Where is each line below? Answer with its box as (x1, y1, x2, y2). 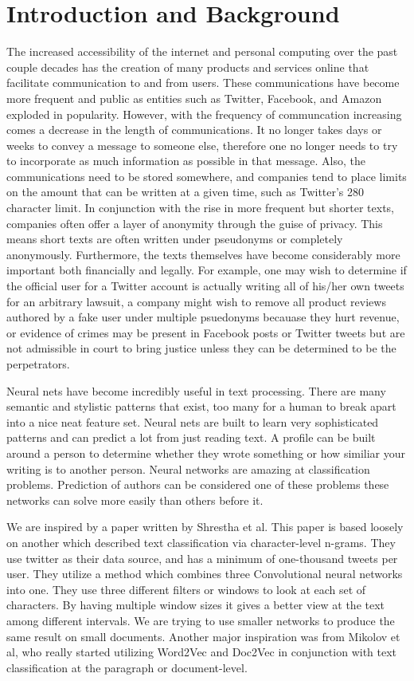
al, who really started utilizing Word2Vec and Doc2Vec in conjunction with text (6, 644, 397, 660)
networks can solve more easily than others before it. (6, 491, 264, 508)
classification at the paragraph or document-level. (6, 659, 248, 675)
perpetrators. (6, 356, 70, 372)
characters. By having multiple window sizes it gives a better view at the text (6, 596, 385, 613)
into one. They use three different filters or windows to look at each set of (6, 581, 366, 597)
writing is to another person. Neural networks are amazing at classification (6, 460, 370, 477)
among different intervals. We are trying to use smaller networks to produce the (6, 612, 395, 628)
